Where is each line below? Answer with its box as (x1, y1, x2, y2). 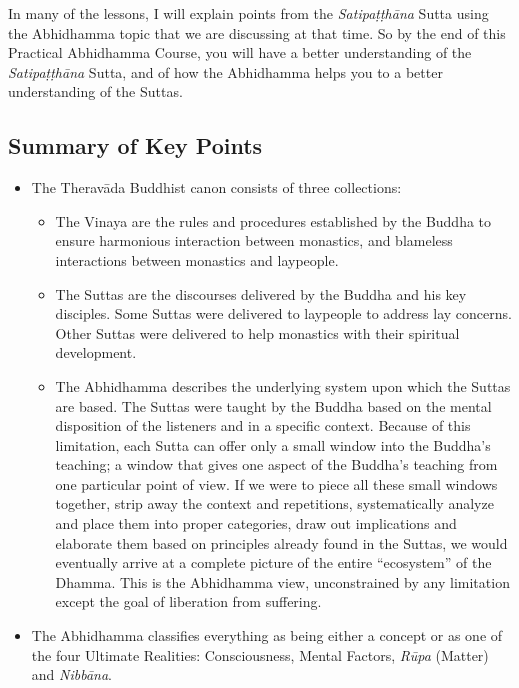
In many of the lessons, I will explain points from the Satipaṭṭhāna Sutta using (8, 3, 489, 23)
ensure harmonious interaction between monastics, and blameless (55, 230, 453, 251)
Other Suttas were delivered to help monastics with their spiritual (55, 322, 460, 343)
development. (55, 342, 137, 363)
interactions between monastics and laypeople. (55, 249, 339, 270)
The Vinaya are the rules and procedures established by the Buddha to (55, 210, 492, 231)
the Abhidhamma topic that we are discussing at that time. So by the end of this (8, 22, 506, 43)
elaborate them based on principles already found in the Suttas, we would (55, 532, 508, 553)
